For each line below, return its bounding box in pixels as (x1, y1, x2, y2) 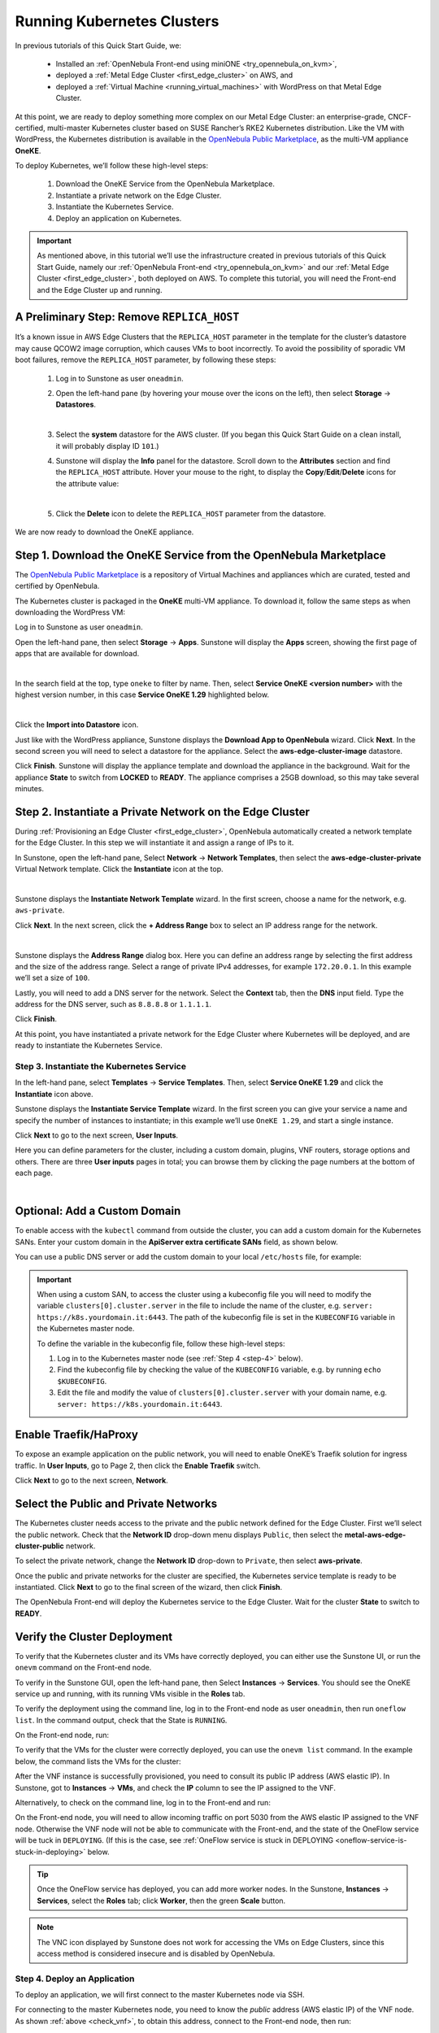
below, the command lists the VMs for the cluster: (15, 1757, 182, 1766)
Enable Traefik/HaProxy (15, 1428, 138, 1442)
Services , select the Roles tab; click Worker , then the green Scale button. (37, 1896, 286, 1905)
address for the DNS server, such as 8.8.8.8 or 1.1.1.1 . (15, 999, 211, 1009)
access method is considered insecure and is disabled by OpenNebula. (37, 1948, 276, 1958)
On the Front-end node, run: (15, 1730, 110, 1740)
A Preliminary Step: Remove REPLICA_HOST (15, 310, 240, 324)
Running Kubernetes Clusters (15, 12, 219, 30)
